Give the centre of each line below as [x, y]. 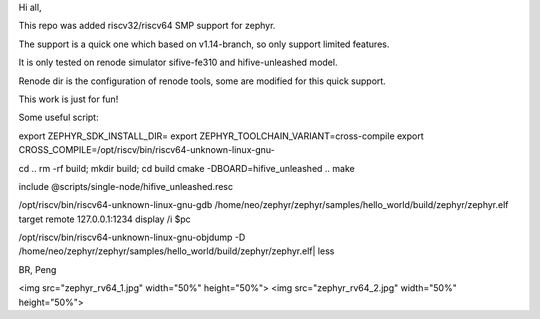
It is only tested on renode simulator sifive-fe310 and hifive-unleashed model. [178, 62]
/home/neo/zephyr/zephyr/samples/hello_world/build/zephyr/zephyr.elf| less [176, 251]
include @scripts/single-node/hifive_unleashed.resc [126, 186]
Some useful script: [58, 117]
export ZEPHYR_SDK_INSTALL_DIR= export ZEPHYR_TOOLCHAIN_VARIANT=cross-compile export [221, 136]
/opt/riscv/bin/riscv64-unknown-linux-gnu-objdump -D [132, 237]
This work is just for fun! [68, 99]
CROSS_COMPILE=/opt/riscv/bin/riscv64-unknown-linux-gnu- [146, 150]
